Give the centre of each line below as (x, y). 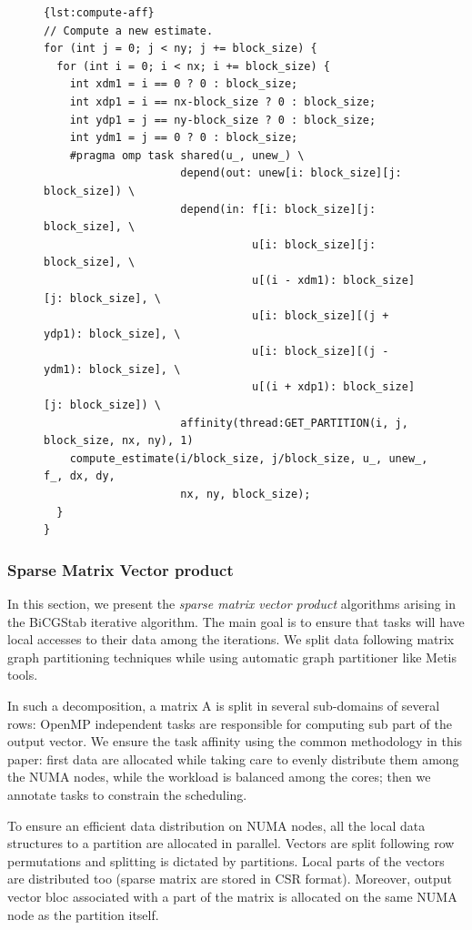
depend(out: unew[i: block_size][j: (291, 173)
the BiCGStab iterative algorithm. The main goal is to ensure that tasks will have (236, 621)
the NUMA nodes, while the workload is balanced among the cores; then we (219, 777)
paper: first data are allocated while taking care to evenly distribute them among (233, 758)
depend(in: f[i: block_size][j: (278, 209)
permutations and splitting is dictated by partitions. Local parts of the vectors (226, 860)
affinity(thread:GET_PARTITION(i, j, (294, 423)
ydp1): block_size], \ (112, 334)
